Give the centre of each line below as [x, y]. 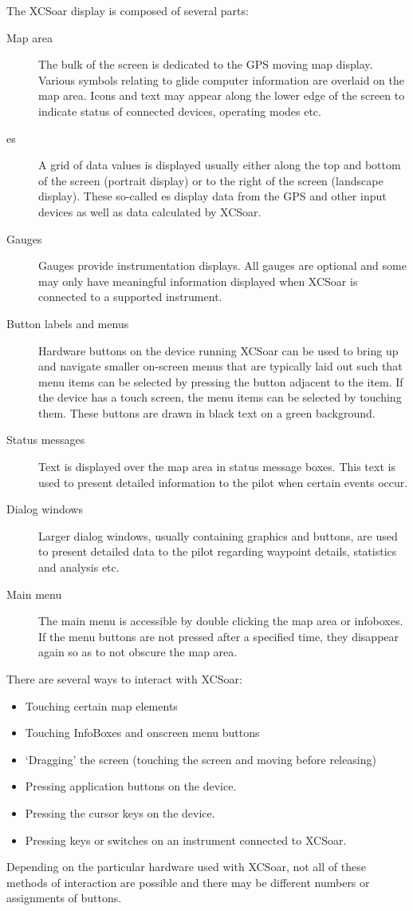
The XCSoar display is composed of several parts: [128, 10]
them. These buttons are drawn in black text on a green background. [207, 412]
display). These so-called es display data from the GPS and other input [212, 196]
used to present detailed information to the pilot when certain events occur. [223, 482]
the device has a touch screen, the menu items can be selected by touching [220, 397]
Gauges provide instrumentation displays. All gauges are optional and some [222, 265]
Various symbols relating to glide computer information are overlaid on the [221, 79]
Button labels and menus [68, 323]
